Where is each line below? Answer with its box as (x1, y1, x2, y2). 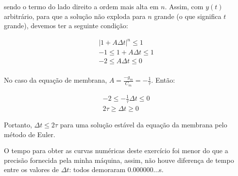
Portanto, (4, 120, 32, 130)
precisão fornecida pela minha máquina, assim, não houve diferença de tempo (4, 155, 234, 165)
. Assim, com (165, 1, 204, 11)
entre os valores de (4, 164, 59, 175)
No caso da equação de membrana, (4, 75, 107, 85)
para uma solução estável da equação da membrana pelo (60, 120, 227, 130)
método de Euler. (4, 129, 55, 139)
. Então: (151, 75, 175, 85)
